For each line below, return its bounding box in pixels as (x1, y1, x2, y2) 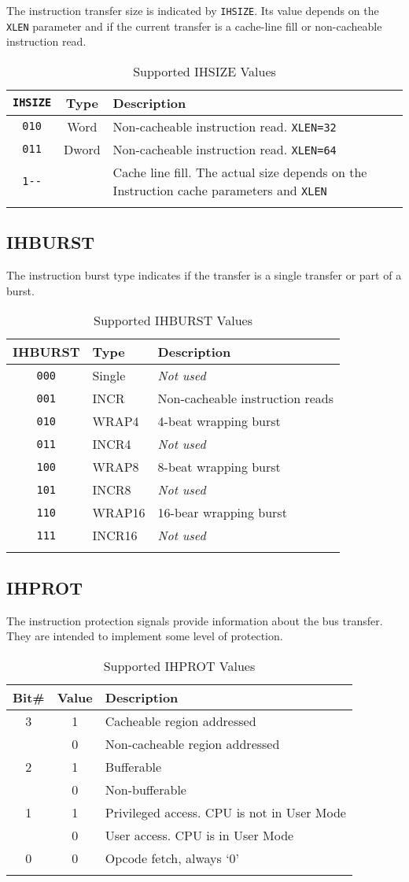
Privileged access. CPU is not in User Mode (105, 802, 346, 821)
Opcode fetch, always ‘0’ (105, 848, 240, 867)
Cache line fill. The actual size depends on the (112, 162, 367, 181)
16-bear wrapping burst (157, 503, 287, 522)
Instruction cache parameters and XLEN (112, 180, 327, 199)
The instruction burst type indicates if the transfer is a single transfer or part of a (6, 267, 402, 283)
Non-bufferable (105, 780, 186, 799)
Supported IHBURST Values (94, 311, 252, 330)
